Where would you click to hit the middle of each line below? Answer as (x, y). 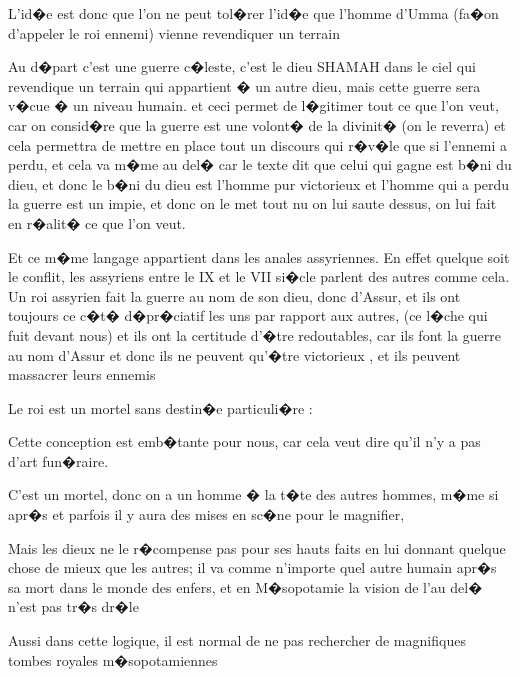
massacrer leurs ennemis (82, 374)
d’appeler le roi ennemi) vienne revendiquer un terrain (174, 32)
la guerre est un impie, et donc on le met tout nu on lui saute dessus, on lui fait (252, 203)
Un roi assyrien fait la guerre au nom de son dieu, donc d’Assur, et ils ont (234, 295)
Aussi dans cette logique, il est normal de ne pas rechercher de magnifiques (237, 640)
